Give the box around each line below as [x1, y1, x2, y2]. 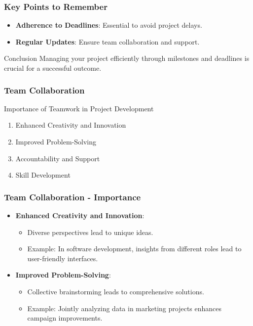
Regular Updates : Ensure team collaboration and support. [15, 36, 200, 47]
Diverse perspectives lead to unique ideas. [27, 227, 153, 237]
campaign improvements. [27, 313, 103, 323]
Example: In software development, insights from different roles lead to [27, 243, 242, 254]
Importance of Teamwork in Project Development [4, 103, 154, 113]
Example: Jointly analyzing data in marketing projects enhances [27, 303, 222, 313]
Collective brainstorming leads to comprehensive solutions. [27, 286, 204, 296]
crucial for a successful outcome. [4, 63, 102, 73]
